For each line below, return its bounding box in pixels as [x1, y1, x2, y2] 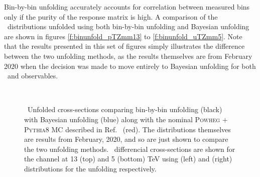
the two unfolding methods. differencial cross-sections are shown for [24, 143, 235, 154]
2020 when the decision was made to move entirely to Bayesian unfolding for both [4, 60, 256, 71]
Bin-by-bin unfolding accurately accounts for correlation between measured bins [4, 2, 250, 12]
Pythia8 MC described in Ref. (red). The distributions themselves [24, 124, 231, 134]
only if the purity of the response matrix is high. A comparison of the [4, 11, 218, 22]
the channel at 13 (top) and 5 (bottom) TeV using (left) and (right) [24, 153, 232, 164]
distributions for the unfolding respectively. [24, 163, 157, 173]
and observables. [7, 70, 58, 81]
